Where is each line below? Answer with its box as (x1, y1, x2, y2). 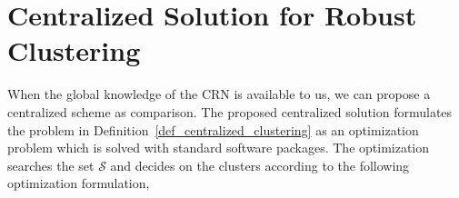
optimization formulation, (7, 173, 150, 193)
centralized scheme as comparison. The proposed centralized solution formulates (7, 102, 453, 121)
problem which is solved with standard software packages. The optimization (7, 138, 430, 157)
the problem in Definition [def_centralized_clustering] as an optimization (7, 120, 419, 139)
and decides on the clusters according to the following (110, 155, 410, 174)
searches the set (7, 155, 95, 174)
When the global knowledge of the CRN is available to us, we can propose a (7, 84, 431, 104)
